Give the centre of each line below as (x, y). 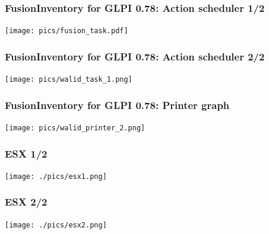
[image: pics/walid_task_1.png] (69, 80)
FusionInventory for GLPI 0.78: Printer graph (117, 105)
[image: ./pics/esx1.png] (56, 176)
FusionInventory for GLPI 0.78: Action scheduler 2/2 (135, 56)
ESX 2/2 (26, 202)
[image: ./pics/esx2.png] (56, 225)
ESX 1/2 (26, 153)
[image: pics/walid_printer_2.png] (75, 128)
